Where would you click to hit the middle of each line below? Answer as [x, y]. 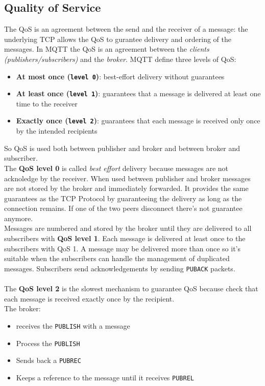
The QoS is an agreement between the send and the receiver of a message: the [126, 29]
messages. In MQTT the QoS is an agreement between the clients [107, 49]
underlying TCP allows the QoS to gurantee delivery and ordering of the [118, 39]
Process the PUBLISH [48, 343]
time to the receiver [47, 103]
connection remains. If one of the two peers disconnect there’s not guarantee [123, 208]
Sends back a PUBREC [49, 360]
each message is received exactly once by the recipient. [89, 298]
